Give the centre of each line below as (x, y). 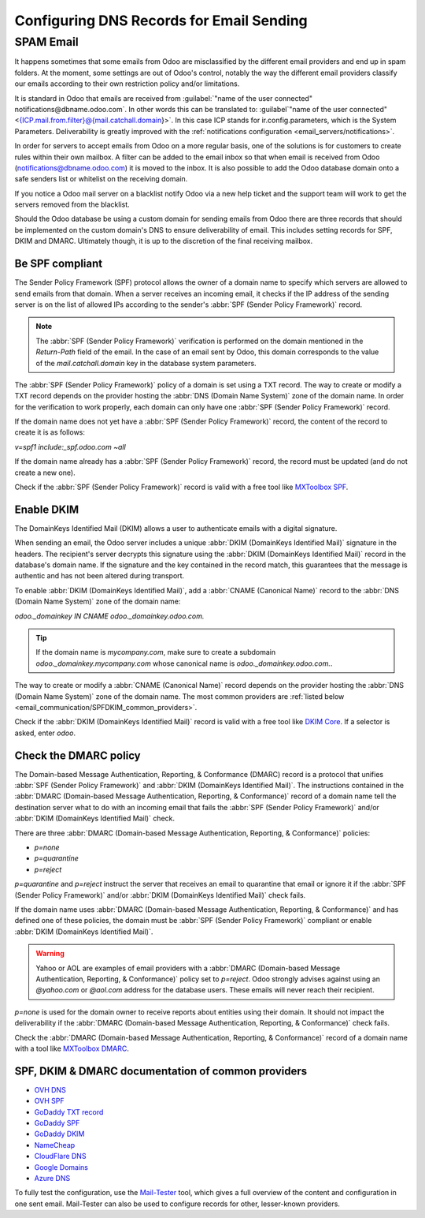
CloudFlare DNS (60, 1156)
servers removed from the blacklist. (72, 204)
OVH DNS (50, 1089)
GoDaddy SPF (57, 1123)
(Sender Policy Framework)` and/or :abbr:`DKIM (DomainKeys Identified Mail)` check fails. (160, 895)
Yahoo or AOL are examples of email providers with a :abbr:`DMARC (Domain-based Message (188, 968)
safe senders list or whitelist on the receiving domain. (101, 179)
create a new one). (45, 473)
